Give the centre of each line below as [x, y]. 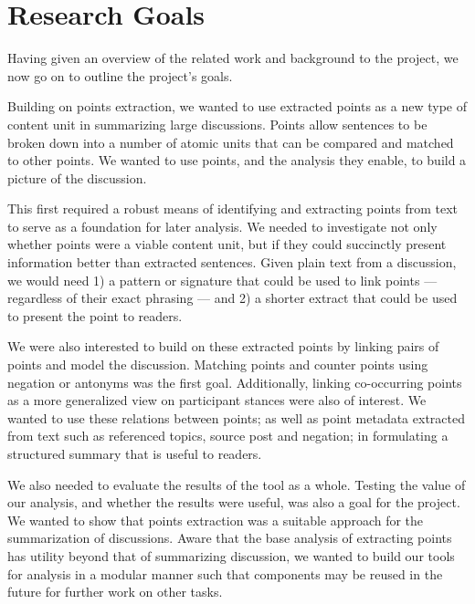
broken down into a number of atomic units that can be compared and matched [231, 142]
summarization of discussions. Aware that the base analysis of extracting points [230, 538]
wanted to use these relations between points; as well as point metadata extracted [236, 417]
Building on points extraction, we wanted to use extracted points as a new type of [237, 106]
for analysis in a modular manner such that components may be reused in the [225, 573]
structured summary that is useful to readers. [135, 453]
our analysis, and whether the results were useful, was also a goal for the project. [234, 502]
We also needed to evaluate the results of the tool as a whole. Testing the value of [237, 484]
